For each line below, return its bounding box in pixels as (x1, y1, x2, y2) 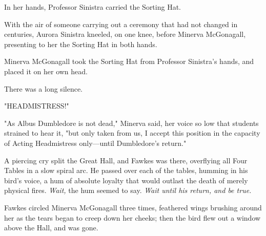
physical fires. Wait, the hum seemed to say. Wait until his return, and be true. (4, 185, 252, 196)
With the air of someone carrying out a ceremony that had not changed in (4, 18, 238, 29)
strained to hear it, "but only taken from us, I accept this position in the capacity (4, 127, 260, 138)
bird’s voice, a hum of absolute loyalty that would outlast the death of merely (4, 175, 248, 185)
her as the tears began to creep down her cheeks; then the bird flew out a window (4, 212, 261, 223)
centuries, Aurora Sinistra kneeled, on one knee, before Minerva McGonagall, (4, 29, 246, 39)
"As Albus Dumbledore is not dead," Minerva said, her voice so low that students (4, 117, 259, 128)
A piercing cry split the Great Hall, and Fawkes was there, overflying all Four (4, 155, 248, 165)
